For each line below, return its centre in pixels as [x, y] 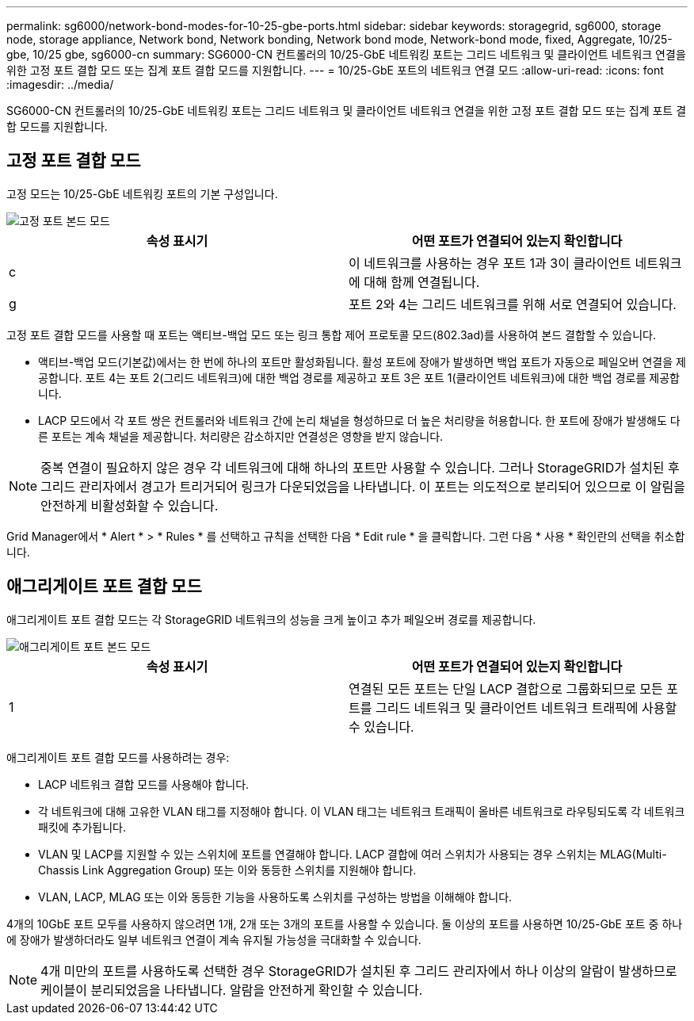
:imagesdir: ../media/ [60, 84]
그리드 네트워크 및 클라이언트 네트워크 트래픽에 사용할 [526, 707]
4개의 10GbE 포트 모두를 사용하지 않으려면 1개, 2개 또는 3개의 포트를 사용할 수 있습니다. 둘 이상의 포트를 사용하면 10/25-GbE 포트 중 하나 [345, 923]
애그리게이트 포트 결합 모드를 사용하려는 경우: [118, 757]
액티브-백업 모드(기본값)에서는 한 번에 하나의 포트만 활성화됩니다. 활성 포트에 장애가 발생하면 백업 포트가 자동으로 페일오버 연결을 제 [362, 361]
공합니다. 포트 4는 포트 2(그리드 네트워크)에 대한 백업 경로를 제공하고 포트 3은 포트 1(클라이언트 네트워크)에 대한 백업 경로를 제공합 [359, 377]
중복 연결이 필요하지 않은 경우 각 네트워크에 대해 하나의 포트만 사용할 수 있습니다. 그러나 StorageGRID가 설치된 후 [360, 467]
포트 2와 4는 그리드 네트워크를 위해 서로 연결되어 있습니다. [513, 304]
